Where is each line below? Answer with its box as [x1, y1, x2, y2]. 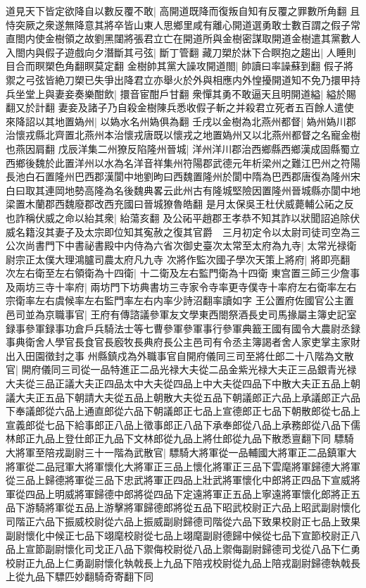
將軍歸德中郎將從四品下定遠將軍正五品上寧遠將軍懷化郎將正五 [74, 486, 360, 501]
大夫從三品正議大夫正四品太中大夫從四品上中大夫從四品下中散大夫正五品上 [6, 376, 351, 391]
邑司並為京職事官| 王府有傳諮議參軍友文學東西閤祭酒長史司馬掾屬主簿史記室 [6, 307, 357, 322]
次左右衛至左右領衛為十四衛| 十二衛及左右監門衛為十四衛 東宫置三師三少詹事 [6, 265, 360, 280]
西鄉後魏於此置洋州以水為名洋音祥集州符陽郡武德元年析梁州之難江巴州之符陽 [6, 155, 360, 170]
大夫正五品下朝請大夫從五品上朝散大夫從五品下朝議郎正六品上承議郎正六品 [15, 389, 360, 404]
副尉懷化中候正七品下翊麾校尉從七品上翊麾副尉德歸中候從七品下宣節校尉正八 [6, 527, 360, 542]
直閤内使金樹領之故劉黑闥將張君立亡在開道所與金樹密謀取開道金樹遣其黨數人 [6, 31, 360, 46]
